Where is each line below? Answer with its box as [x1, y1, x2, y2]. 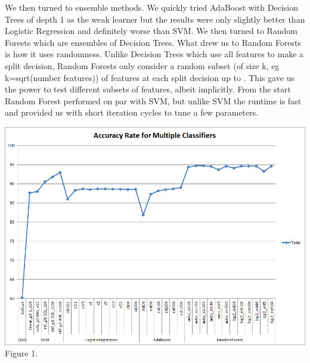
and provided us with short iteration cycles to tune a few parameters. [5, 106, 259, 119]
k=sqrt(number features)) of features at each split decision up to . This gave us [5, 71, 295, 83]
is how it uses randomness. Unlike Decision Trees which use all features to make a [5, 48, 304, 60]
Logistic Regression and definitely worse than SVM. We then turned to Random [5, 24, 298, 37]
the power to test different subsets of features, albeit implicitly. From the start [5, 83, 291, 95]
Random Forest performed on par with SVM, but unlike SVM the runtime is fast [5, 94, 302, 107]
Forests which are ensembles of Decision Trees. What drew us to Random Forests [5, 36, 302, 48]
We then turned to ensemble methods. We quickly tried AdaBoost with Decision [5, 1, 298, 13]
